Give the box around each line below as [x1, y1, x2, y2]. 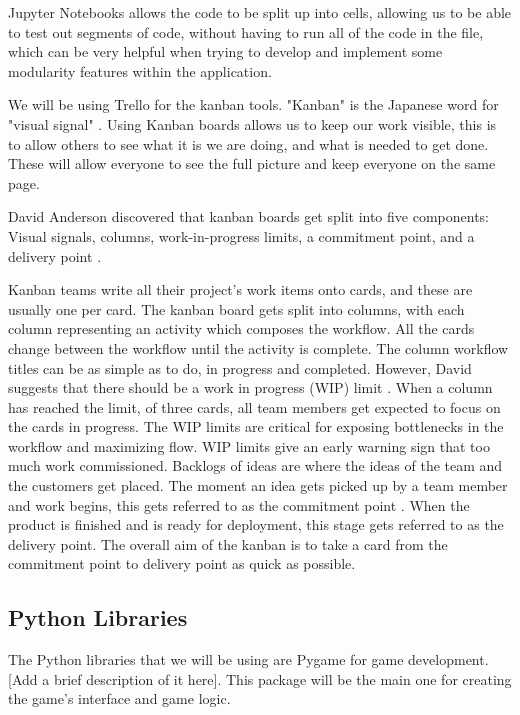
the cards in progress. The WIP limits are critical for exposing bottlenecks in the [8, 416, 504, 437]
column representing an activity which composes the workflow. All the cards [8, 318, 475, 339]
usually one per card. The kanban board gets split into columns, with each [8, 298, 465, 319]
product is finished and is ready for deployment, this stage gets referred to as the [8, 514, 504, 535]
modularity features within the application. [8, 60, 272, 81]
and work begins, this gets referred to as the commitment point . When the [8, 494, 470, 515]
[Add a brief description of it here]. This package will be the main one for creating [8, 668, 512, 689]
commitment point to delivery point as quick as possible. [8, 553, 356, 574]
